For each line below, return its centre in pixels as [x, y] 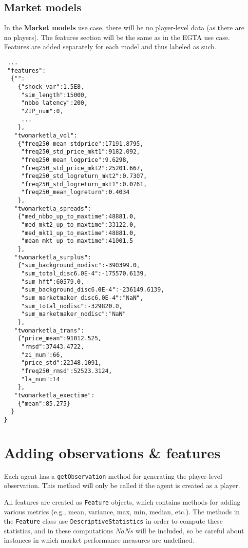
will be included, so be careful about [190, 530]
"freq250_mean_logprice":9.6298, [75, 160]
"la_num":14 [40, 379]
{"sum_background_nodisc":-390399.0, [79, 265]
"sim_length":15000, [54, 95]
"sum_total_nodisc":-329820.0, [72, 306]
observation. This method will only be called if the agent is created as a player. [122, 485]
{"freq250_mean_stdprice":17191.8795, [81, 144]
